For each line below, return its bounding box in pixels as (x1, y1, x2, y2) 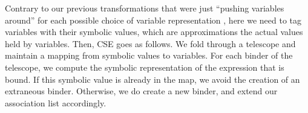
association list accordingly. (5, 96, 106, 109)
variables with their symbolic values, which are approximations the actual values (5, 25, 303, 38)
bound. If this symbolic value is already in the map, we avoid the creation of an (5, 73, 300, 85)
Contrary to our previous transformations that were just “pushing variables (5, 2, 284, 14)
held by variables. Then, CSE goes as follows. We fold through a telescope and (5, 37, 296, 50)
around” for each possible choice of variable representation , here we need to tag (5, 13, 302, 26)
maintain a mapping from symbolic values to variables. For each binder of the (5, 49, 293, 62)
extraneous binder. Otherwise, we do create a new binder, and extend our (5, 85, 278, 97)
